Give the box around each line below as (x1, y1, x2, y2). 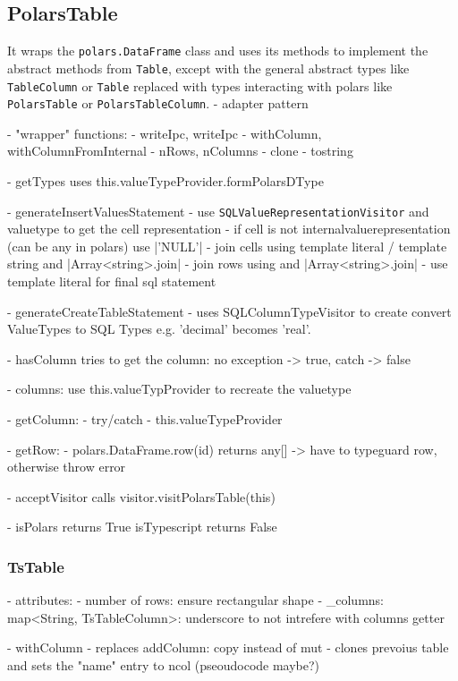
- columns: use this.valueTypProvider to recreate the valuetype (7, 379, 352, 398)
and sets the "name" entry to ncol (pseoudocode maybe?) (7, 655, 320, 674)
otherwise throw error (7, 457, 126, 476)
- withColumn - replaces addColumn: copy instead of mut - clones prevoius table (7, 638, 449, 657)
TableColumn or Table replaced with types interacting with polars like (7, 76, 393, 95)
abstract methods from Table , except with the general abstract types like (7, 58, 410, 77)
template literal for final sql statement (7, 272, 216, 291)
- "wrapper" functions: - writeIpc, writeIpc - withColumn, (7, 123, 322, 142)
